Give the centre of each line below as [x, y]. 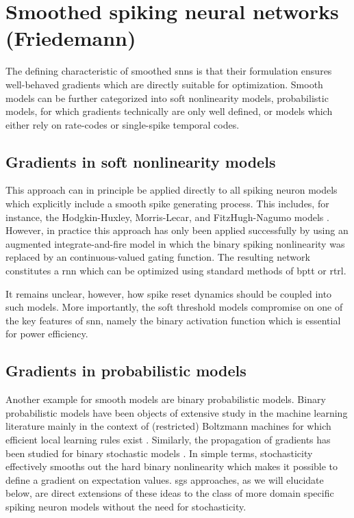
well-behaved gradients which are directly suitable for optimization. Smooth [164, 84]
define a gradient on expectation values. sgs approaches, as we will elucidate [165, 479]
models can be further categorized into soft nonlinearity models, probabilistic [167, 98]
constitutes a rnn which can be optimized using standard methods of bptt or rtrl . [176, 271]
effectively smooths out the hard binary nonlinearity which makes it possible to [172, 466]
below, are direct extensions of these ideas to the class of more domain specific [170, 493]
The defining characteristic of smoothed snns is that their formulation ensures [169, 71]
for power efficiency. [47, 334]
